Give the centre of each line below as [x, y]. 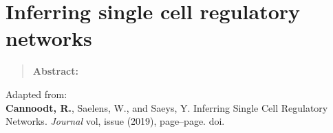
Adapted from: [36, 94]
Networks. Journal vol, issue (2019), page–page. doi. [115, 121]
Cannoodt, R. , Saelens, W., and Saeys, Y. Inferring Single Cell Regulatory [167, 107]
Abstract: [55, 71]
